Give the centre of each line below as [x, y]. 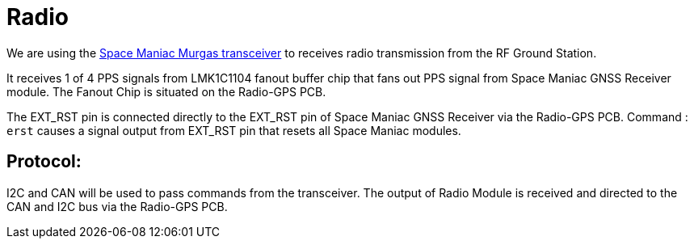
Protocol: [44, 162]
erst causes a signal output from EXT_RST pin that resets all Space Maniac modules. [234, 130]
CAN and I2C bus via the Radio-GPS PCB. [117, 206]
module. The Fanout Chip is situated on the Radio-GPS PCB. [166, 91]
